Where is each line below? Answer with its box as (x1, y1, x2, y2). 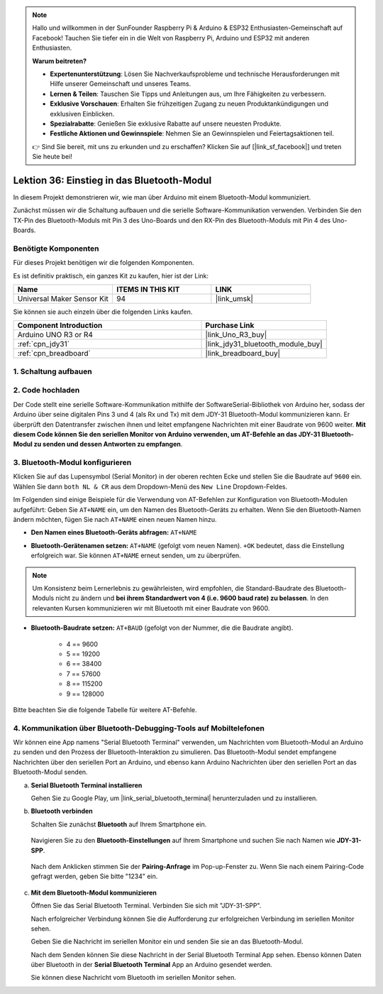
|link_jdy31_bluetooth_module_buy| (205, 339, 323, 349)
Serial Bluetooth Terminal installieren (30, 781, 143, 790)
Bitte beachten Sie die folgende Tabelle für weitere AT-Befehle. (13, 705, 197, 714)
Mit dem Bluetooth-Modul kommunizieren (30, 888, 157, 897)
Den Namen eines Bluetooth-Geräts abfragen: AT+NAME (30, 528, 197, 537)
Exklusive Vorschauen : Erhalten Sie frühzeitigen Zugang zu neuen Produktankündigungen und (50, 99, 329, 108)
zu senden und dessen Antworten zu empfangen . (33, 440, 183, 449)
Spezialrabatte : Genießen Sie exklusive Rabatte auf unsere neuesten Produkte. (50, 119, 282, 128)
